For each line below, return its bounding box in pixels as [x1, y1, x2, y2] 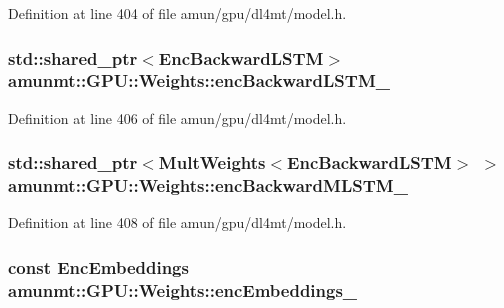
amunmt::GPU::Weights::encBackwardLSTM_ [8, 68, 390, 93]
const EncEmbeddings [8, 254, 189, 279]
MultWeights [158, 150, 266, 175]
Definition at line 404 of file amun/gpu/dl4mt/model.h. [8, 3, 347, 23]
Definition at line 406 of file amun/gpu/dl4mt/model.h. [8, 107, 347, 128]
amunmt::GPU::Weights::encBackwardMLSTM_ [8, 173, 408, 198]
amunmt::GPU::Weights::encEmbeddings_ [8, 277, 358, 302]
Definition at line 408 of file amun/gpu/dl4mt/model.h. [8, 212, 347, 233]
